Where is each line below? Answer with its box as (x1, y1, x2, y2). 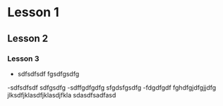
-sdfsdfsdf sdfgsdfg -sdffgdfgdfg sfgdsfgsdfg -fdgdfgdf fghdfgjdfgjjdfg (7, 83, 217, 92)
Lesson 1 (7, 4, 60, 20)
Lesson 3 (7, 54, 40, 64)
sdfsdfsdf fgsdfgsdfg (17, 69, 80, 78)
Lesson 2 (7, 33, 49, 45)
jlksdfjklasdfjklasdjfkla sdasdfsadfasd (7, 90, 116, 99)
